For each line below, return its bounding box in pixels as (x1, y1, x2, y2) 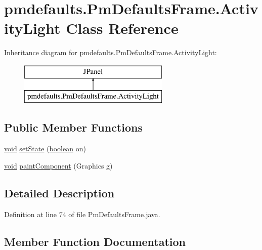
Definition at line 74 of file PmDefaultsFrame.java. (4, 209, 160, 219)
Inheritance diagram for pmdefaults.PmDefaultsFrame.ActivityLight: (4, 47, 217, 58)
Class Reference (66, 18, 179, 38)
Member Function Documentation (4, 233, 186, 249)
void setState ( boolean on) (4, 143, 86, 154)
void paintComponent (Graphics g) (4, 160, 113, 171)
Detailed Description (4, 185, 115, 200)
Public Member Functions (4, 119, 143, 135)
